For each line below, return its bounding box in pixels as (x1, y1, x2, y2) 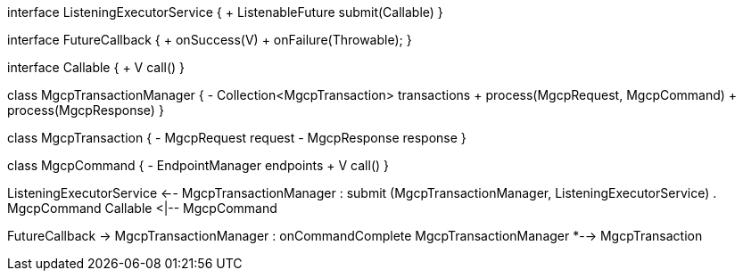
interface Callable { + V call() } (7, 60, 186, 75)
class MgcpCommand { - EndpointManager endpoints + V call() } (7, 158, 390, 173)
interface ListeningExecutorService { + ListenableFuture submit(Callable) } (7, 4, 443, 20)
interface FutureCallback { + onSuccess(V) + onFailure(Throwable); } (7, 32, 412, 47)
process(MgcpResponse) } (7, 102, 164, 118)
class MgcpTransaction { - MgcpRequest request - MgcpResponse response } (7, 130, 466, 145)
